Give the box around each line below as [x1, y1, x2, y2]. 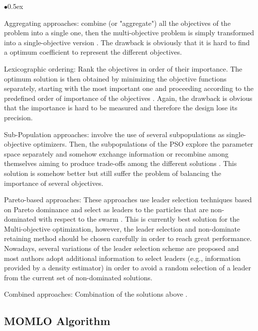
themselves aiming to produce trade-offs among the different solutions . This [4, 158, 237, 168]
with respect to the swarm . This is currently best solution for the [38, 214, 240, 224]
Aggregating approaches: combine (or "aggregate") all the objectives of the [4, 17, 231, 28]
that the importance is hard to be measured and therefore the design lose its [4, 102, 238, 113]
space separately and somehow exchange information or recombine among [4, 148, 229, 159]
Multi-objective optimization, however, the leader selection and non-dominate [4, 223, 241, 234]
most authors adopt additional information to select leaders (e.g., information [4, 252, 241, 263]
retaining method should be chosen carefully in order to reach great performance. [4, 233, 252, 244]
